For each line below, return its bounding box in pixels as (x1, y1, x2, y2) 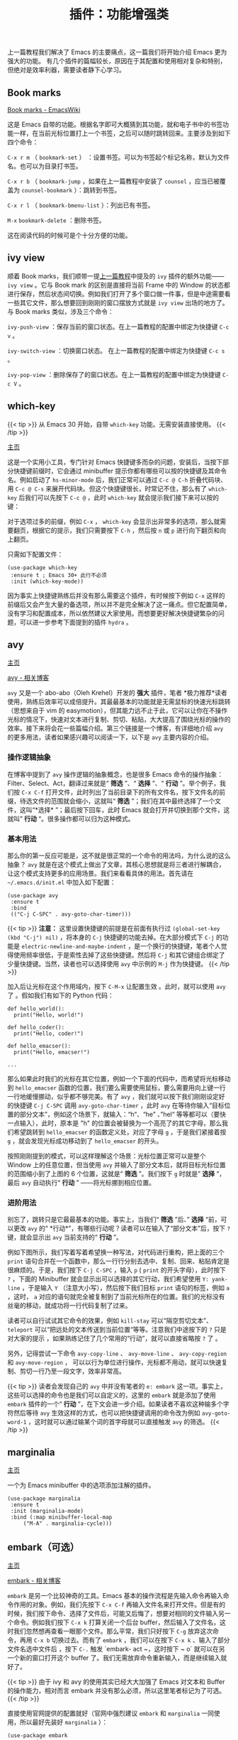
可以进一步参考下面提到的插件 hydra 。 (19, 618, 132, 626)
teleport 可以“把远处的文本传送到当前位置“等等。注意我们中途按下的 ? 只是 (7, 1325, 227, 1334)
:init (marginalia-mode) (10, 1508, 84, 1515)
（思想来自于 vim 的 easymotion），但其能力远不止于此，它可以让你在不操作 (7, 706, 228, 715)
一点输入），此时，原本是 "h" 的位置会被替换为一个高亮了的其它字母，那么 (7, 1119, 222, 1127)
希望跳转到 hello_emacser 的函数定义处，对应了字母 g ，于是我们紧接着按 (13, 1128, 227, 1137)
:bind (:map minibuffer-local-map (10, 1514, 113, 1521)
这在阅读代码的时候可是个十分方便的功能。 (7, 231, 132, 239)
